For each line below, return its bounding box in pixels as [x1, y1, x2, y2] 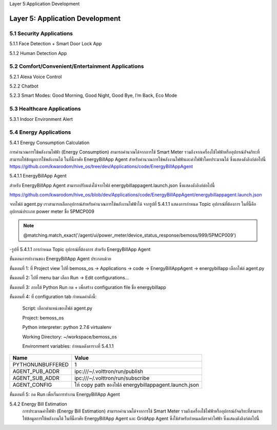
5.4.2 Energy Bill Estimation [9, 401, 68, 407]
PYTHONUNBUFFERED [12, 361, 69, 368]
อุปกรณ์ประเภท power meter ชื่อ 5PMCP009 [9, 208, 94, 214]
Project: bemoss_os [22, 314, 64, 321]
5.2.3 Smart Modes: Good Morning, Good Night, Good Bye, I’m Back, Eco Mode [9, 93, 177, 99]
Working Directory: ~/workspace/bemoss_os [22, 333, 117, 339]
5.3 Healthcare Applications [9, 105, 81, 113]
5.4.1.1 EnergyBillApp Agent [9, 173, 67, 179]
